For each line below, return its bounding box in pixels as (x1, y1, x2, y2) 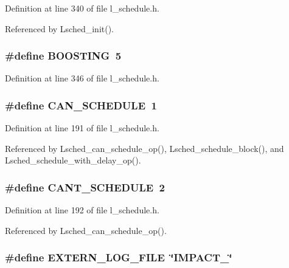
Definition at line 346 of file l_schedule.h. (5, 72, 159, 84)
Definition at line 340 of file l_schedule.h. (5, 2, 159, 14)
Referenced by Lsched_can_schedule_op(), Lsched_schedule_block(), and (5, 142, 284, 154)
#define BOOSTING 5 (5, 48, 122, 63)
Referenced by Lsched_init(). (5, 22, 114, 35)
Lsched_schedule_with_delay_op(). (5, 154, 141, 167)
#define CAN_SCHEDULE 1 (5, 97, 157, 112)
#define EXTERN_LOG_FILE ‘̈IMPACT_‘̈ (5, 250, 232, 265)
